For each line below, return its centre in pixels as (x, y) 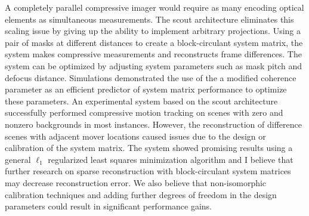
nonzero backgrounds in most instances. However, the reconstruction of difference (153, 124)
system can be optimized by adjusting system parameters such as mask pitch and (154, 65)
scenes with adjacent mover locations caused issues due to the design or (135, 136)
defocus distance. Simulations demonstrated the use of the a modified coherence (151, 77)
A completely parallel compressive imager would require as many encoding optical (154, 7)
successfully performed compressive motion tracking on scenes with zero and (144, 112)
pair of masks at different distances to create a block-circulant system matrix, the (154, 42)
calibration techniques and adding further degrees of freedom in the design (141, 194)
